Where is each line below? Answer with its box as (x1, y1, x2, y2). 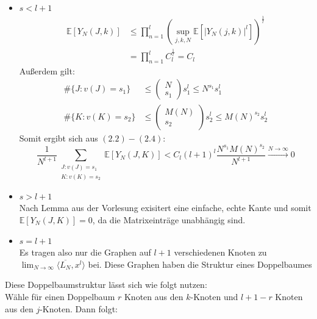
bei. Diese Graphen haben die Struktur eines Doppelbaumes (88, 257, 312, 270)
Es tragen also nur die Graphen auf (19, 246, 151, 259)
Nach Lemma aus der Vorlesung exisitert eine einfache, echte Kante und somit (19, 201, 312, 214)
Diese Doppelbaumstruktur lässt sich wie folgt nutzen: (5, 278, 207, 291)
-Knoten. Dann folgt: (40, 302, 118, 315)
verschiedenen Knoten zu (174, 246, 267, 259)
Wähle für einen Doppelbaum (5, 290, 115, 303)
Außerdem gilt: (19, 64, 75, 77)
